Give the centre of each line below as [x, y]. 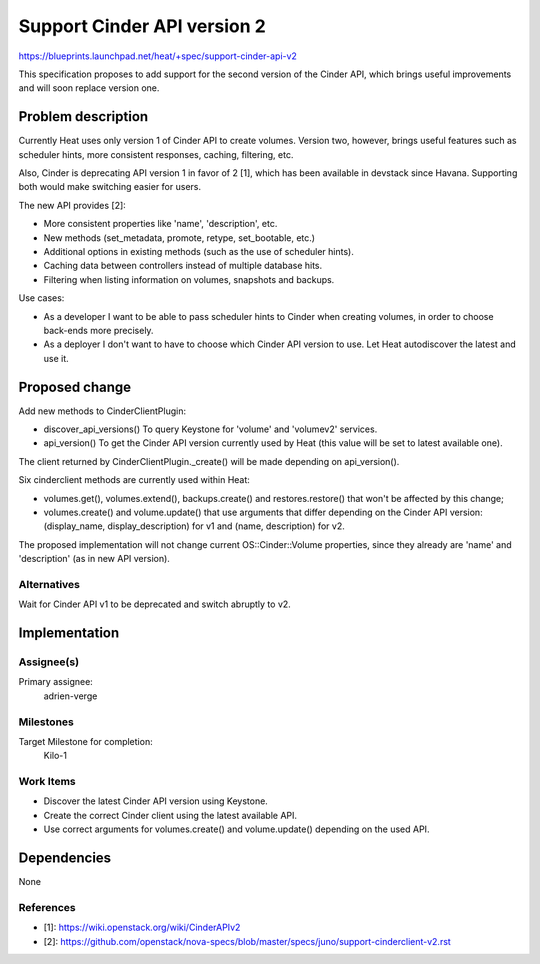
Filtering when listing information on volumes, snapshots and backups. [189, 279]
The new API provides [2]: [72, 205]
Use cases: [41, 298]
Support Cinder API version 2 [142, 26]
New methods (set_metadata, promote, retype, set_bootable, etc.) [179, 237]
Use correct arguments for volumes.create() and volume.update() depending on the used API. [236, 829]
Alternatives [49, 584]
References [47, 907]
